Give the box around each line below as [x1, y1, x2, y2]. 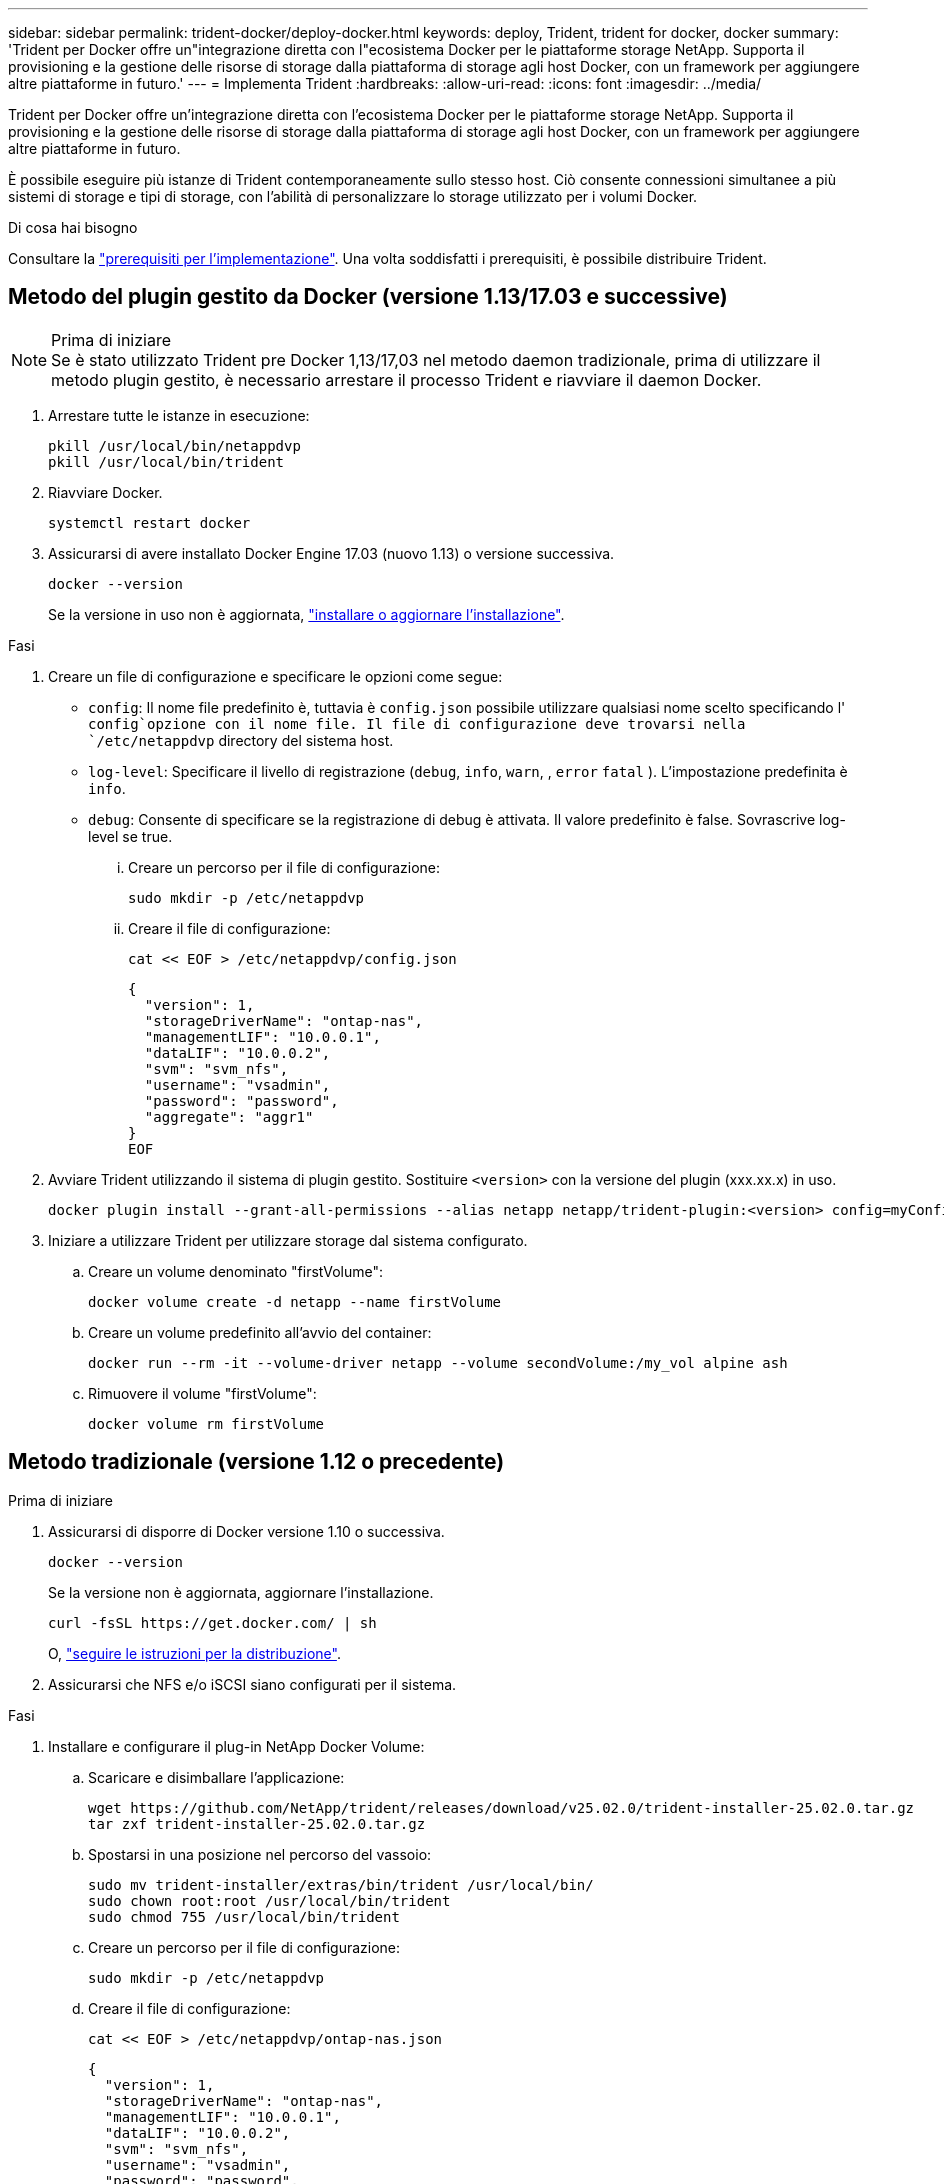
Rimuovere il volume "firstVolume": [88, 1384, 317, 1402]
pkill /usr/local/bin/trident [48, 453, 285, 470]
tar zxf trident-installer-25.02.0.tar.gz [88, 1815, 426, 1832]
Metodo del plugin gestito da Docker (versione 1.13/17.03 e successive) [8, 284, 728, 310]
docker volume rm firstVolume [88, 1415, 325, 1432]
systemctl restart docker [48, 514, 251, 531]
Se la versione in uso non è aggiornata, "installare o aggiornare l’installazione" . [48, 605, 565, 623]
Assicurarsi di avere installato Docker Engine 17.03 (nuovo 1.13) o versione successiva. [48, 544, 615, 562]
